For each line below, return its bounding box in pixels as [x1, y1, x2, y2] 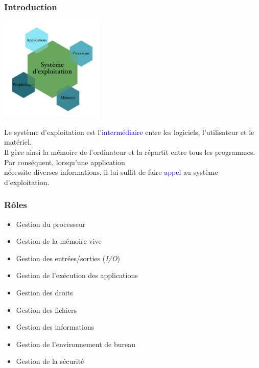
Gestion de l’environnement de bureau [16, 338, 136, 349]
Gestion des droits [16, 287, 73, 297]
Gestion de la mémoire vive [16, 236, 102, 246]
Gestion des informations [16, 321, 95, 332]
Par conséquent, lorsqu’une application [4, 156, 125, 167]
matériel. [4, 136, 32, 147]
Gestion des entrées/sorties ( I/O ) [16, 252, 120, 263]
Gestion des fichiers [16, 304, 77, 315]
